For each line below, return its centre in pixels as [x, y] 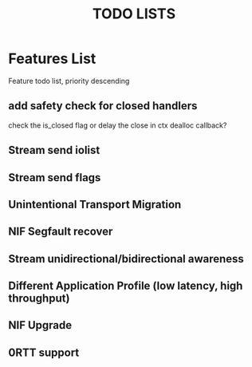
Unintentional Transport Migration [95, 204]
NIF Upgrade [40, 325]
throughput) [39, 299]
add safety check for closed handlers [103, 106]
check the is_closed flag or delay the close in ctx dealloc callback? [118, 125]
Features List [52, 59]
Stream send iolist [54, 150]
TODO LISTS [134, 14]
